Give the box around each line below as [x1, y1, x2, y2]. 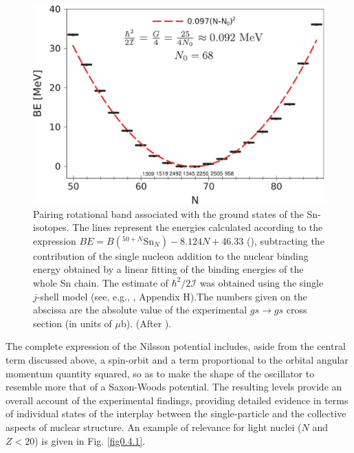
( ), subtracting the [246, 233, 324, 247]
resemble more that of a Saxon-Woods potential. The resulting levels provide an [5, 379, 342, 394]
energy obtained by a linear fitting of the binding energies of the [33, 262, 304, 276]
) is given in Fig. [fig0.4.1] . [34, 433, 146, 448]
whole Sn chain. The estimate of [33, 275, 168, 289]
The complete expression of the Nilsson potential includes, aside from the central [5, 339, 346, 353]
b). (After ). [121, 316, 172, 330]
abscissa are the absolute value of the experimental [33, 302, 247, 317]
